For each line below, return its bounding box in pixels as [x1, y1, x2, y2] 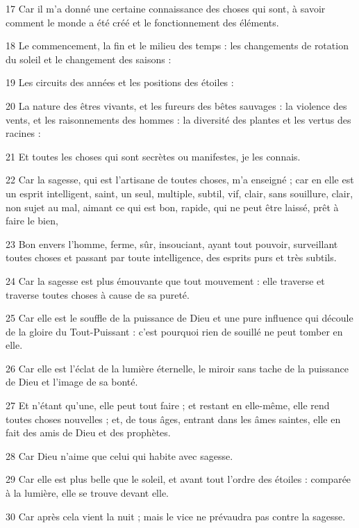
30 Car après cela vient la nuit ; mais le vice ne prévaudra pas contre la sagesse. [6, 509, 346, 523]
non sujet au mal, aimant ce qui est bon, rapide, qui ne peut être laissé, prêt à [6, 199, 339, 214]
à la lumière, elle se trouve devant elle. [6, 486, 169, 500]
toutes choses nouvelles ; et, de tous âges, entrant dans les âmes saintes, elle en [6, 411, 341, 426]
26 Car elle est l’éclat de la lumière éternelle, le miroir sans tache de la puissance [6, 361, 349, 375]
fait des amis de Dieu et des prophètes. [6, 425, 171, 440]
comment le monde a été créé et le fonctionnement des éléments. [6, 15, 279, 29]
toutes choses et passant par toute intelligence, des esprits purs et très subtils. [6, 250, 337, 265]
